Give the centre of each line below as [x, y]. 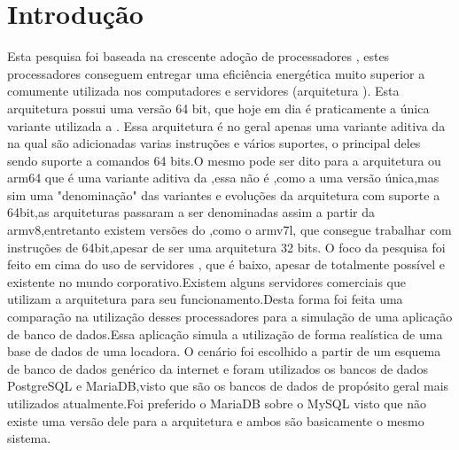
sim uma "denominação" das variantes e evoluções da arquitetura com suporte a [224, 194]
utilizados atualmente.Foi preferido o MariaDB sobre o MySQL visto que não [217, 403]
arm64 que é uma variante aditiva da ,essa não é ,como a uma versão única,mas [223, 178]
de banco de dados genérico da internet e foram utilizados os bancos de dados [218, 368]
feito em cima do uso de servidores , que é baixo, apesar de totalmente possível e [226, 264]
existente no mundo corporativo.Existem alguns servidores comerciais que [207, 281]
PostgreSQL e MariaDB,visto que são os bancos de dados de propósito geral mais [228, 386]
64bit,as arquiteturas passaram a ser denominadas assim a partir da [191, 212]
